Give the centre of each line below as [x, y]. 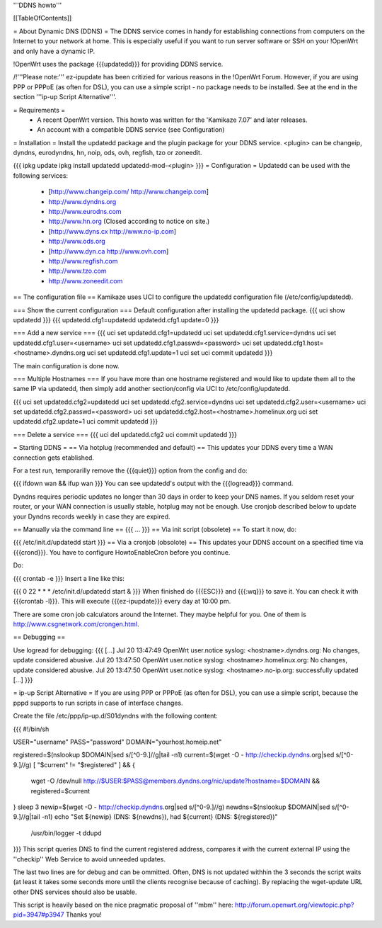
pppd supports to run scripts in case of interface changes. [98, 703]
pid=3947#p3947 [39, 915]
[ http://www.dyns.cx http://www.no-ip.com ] [112, 231]
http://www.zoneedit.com [86, 281]
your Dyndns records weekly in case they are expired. [92, 516]
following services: [41, 175]
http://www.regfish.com [83, 261]
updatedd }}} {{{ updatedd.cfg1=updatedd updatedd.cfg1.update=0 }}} [116, 319]
